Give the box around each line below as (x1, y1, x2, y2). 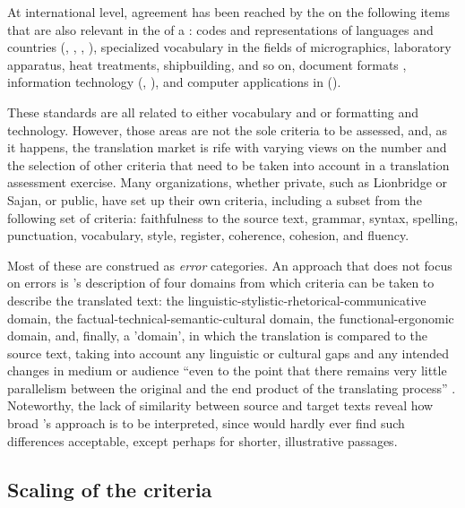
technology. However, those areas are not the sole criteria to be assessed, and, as (7, 120, 448, 139)
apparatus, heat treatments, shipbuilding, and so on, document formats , (7, 55, 407, 73)
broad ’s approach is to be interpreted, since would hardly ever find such (7, 414, 405, 433)
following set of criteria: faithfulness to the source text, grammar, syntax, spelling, (7, 208, 459, 227)
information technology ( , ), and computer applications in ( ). (7, 73, 341, 91)
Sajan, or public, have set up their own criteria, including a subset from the (7, 190, 422, 209)
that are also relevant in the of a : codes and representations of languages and (7, 20, 434, 39)
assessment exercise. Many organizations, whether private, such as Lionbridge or (7, 173, 448, 192)
